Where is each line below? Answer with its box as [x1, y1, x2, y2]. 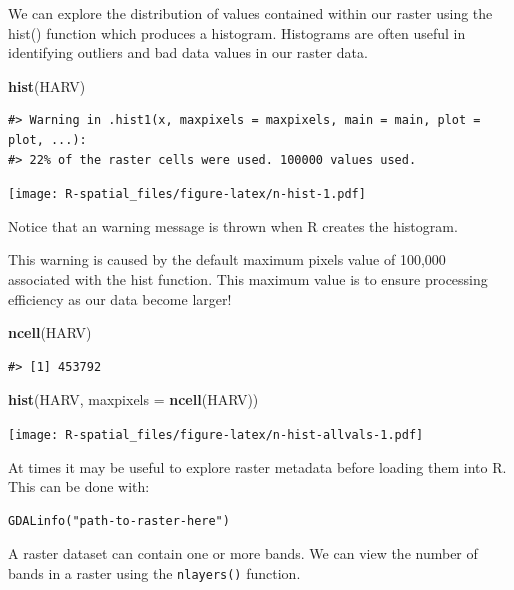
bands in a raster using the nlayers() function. [8, 563, 301, 583]
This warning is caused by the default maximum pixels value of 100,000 [8, 249, 446, 270]
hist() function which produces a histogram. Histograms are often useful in [8, 22, 466, 43]
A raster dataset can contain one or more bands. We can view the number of [8, 543, 478, 564]
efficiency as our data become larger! [8, 288, 232, 309]
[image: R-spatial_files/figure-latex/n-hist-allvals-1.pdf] [8, 427, 424, 442]
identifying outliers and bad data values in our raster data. [8, 42, 368, 63]
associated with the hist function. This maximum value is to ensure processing [8, 269, 488, 289]
